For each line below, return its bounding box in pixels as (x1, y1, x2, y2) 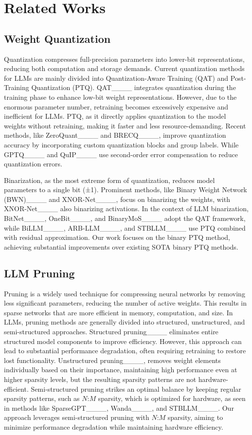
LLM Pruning (4, 265, 75, 280)
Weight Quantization (4, 31, 111, 46)
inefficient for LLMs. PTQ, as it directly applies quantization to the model (4, 111, 226, 121)
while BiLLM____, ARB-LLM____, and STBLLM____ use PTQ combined (4, 222, 246, 233)
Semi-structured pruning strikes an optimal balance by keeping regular (31, 383, 241, 394)
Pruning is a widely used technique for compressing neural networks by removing (4, 288, 245, 298)
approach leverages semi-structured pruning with (4, 412, 149, 422)
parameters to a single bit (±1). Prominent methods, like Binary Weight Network (4, 184, 247, 195)
